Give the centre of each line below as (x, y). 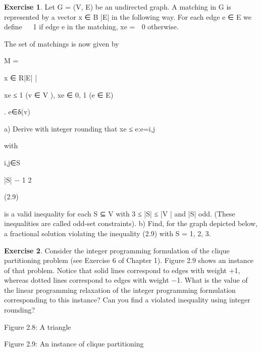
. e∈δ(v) (17, 112)
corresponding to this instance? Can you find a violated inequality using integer (127, 300)
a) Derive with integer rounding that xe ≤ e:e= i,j (80, 128)
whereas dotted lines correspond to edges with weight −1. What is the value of (126, 280)
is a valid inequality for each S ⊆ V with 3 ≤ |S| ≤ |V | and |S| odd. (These (120, 213)
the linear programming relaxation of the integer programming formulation (120, 290)
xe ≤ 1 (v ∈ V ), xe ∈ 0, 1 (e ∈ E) (59, 94)
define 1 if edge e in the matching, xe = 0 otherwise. (91, 27)
